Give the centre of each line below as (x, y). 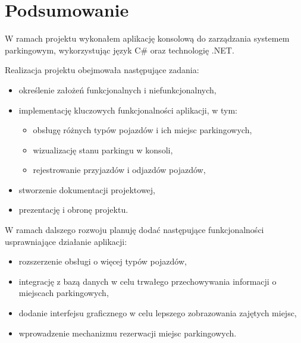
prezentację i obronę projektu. (73, 210)
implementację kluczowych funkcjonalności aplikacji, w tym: (128, 110)
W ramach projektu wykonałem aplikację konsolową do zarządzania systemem (147, 38)
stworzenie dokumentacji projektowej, (87, 189)
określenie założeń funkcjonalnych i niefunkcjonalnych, (117, 89)
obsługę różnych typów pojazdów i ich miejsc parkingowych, (142, 130)
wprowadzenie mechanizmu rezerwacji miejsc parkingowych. (128, 333)
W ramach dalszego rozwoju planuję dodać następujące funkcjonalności (134, 230)
